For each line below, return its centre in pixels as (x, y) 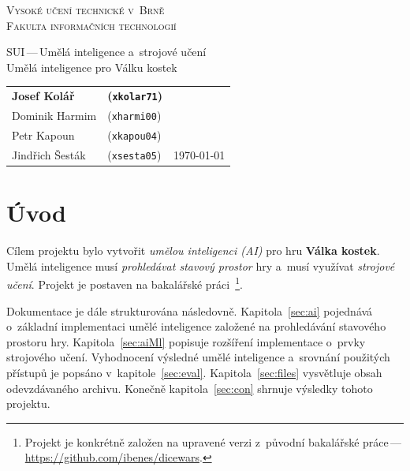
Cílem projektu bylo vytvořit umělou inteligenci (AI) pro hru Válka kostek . (193, 250)
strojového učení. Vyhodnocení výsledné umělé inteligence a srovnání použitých (198, 357)
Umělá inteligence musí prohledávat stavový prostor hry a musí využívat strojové (201, 265)
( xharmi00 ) (134, 116)
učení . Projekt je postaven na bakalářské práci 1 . (125, 283)
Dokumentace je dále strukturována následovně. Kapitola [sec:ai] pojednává (190, 310)
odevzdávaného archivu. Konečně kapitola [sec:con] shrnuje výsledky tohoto (190, 388)
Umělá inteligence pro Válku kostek (92, 67)
